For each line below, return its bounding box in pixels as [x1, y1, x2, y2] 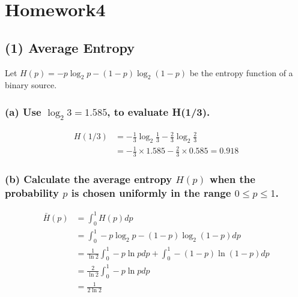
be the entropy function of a [189, 66, 293, 79]
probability [5, 185, 59, 200]
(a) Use [5, 104, 41, 119]
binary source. [5, 79, 57, 91]
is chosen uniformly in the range [71, 185, 231, 200]
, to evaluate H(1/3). [107, 104, 210, 119]
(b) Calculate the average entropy [5, 172, 172, 187]
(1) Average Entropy [5, 38, 135, 56]
